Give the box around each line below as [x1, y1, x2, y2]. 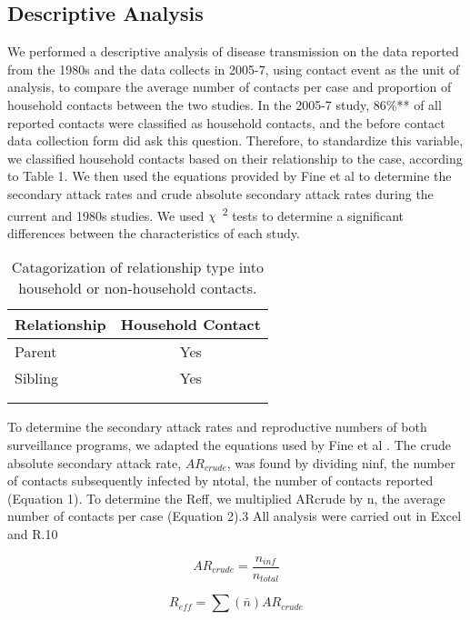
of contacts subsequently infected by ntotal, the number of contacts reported [7, 471, 434, 490]
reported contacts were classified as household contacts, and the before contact [7, 113, 445, 132]
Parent [15, 341, 57, 363]
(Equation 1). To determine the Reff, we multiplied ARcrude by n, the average [7, 488, 445, 507]
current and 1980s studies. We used [7, 205, 205, 225]
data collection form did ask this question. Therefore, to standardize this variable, [7, 131, 464, 150]
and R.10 [7, 524, 58, 543]
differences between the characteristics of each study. [7, 223, 300, 242]
